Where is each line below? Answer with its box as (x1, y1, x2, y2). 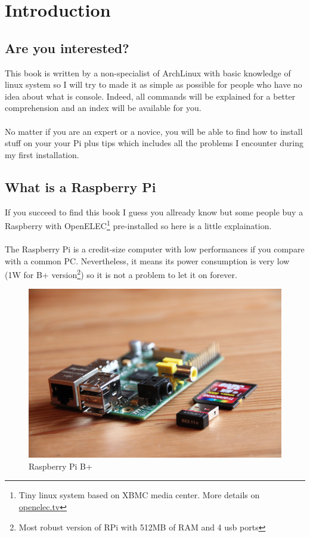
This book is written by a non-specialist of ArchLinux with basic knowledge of (5, 66, 291, 79)
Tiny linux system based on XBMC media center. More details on (18, 489, 260, 501)
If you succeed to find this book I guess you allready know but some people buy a (5, 205, 303, 218)
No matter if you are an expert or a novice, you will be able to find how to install (5, 125, 303, 137)
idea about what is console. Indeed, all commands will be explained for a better (5, 89, 296, 102)
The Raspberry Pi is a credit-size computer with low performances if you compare (5, 242, 305, 255)
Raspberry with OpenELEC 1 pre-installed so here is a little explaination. (5, 218, 272, 232)
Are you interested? (5, 38, 129, 57)
